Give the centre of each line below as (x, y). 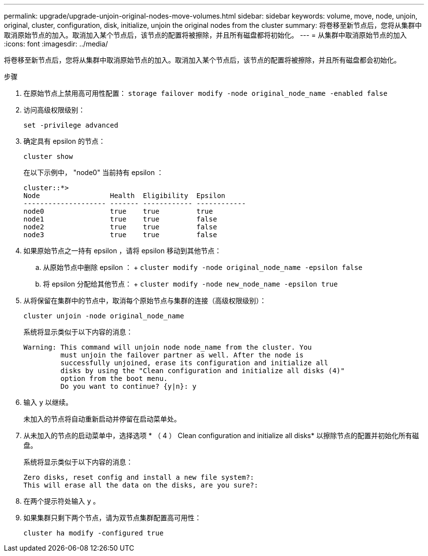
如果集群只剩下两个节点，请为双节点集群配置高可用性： (112, 518)
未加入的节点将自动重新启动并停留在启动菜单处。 (102, 419)
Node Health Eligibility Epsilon (125, 196)
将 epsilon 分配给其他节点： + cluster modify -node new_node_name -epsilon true (191, 284)
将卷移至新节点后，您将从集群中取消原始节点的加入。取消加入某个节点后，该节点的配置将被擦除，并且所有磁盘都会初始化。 (202, 60)
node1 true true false (120, 219)
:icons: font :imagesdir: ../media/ (56, 44)
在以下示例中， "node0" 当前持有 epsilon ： (94, 172)
